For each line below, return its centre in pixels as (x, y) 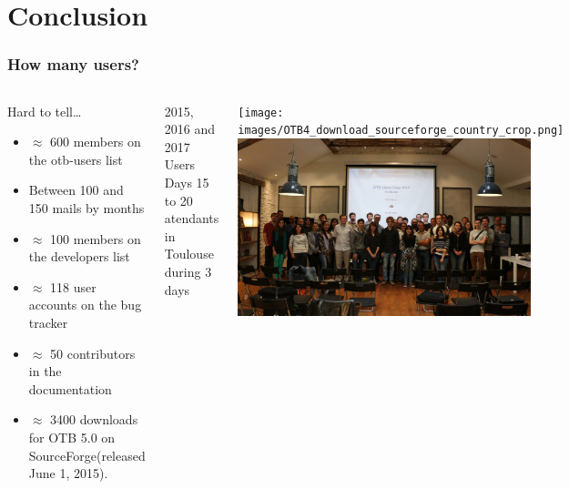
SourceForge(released (87, 455)
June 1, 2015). (68, 473)
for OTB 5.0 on (72, 437)
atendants (192, 218)
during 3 (188, 271)
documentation (70, 388)
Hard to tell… (45, 111)
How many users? (73, 64)
